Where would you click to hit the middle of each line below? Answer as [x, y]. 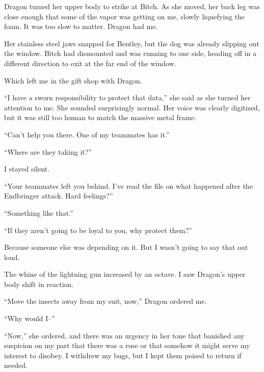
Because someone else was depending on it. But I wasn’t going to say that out [126, 247]
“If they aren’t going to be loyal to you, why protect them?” [98, 230]
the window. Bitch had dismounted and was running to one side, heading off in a [130, 53]
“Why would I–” [30, 318]
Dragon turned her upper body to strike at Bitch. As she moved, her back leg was [132, 6]
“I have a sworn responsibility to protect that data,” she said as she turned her [127, 97]
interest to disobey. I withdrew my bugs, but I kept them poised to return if [123, 355]
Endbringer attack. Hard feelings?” [59, 196]
